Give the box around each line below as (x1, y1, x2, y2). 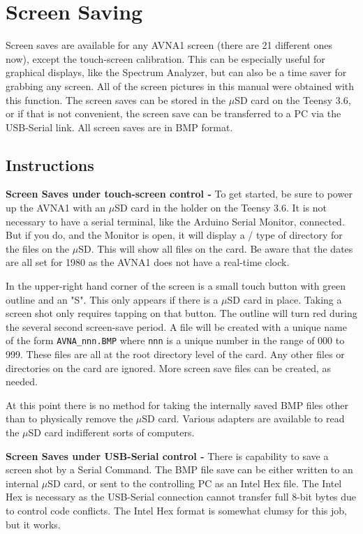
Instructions (6, 154, 94, 175)
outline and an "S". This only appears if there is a (6, 292, 218, 306)
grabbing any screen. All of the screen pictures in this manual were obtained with (6, 78, 355, 93)
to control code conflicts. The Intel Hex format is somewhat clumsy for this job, (6, 503, 347, 518)
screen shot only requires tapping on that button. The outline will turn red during (6, 306, 357, 320)
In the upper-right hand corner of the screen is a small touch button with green (6, 279, 346, 293)
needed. (6, 374, 38, 389)
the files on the (6, 241, 70, 255)
